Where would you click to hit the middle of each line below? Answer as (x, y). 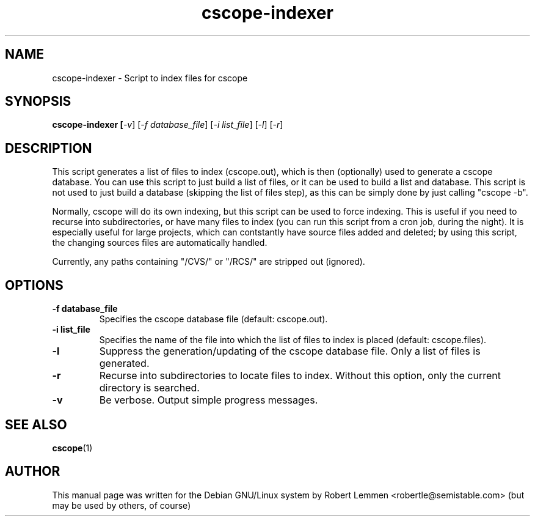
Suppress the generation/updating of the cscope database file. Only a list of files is (290, 351)
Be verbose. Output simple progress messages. (209, 400)
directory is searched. (149, 388)
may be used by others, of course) (122, 505)
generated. (124, 364)
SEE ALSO (36, 424)
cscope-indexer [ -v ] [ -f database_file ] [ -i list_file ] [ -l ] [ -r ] (168, 125)
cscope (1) (72, 448)
